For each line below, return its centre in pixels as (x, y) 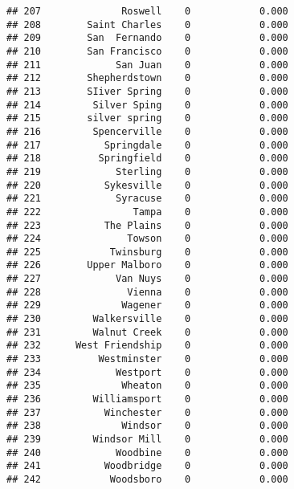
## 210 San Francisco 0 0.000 (147, 51)
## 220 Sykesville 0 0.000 (147, 185)
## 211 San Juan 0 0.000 (147, 65)
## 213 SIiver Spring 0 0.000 (147, 91)
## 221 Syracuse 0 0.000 (147, 199)
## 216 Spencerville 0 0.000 (147, 131)
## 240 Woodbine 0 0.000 (147, 452)
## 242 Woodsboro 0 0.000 (147, 479)
